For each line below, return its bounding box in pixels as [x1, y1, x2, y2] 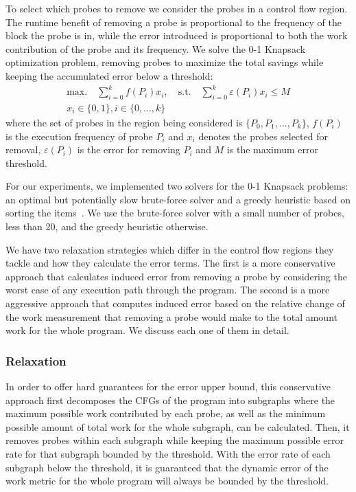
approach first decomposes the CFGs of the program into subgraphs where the [5, 392, 335, 407]
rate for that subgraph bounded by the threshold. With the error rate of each [5, 447, 331, 461]
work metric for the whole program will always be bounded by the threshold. [5, 473, 329, 488]
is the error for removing [77, 142, 180, 157]
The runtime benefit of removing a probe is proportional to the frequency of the [5, 14, 342, 29]
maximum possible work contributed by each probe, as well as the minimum [5, 406, 326, 421]
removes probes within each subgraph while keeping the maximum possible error [5, 433, 344, 447]
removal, [5, 142, 41, 157]
